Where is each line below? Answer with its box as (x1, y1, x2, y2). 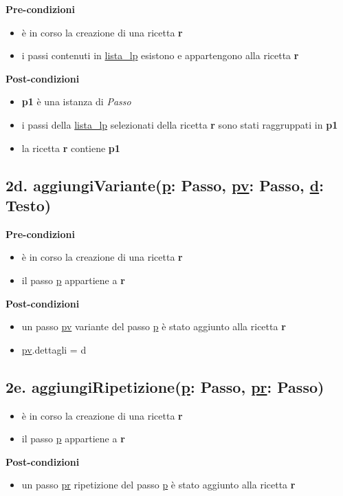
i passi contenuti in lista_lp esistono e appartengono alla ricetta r (21, 48, 299, 63)
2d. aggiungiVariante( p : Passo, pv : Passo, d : (5, 174, 324, 195)
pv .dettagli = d (21, 342, 87, 356)
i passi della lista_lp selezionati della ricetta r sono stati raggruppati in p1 (21, 117, 338, 131)
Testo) (5, 194, 52, 215)
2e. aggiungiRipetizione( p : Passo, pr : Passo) (5, 376, 324, 397)
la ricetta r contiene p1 (21, 140, 120, 155)
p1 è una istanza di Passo (21, 94, 131, 109)
